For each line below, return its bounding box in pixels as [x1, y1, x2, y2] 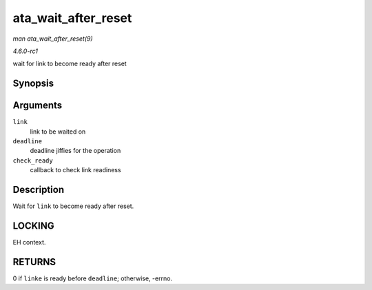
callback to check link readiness [30, 166, 121, 174]
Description [12, 184, 65, 196]
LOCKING [12, 220, 54, 231]
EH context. [12, 238, 46, 247]
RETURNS [12, 256, 56, 268]
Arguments [12, 100, 63, 112]
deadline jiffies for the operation [30, 147, 121, 155]
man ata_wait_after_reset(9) [12, 34, 93, 43]
